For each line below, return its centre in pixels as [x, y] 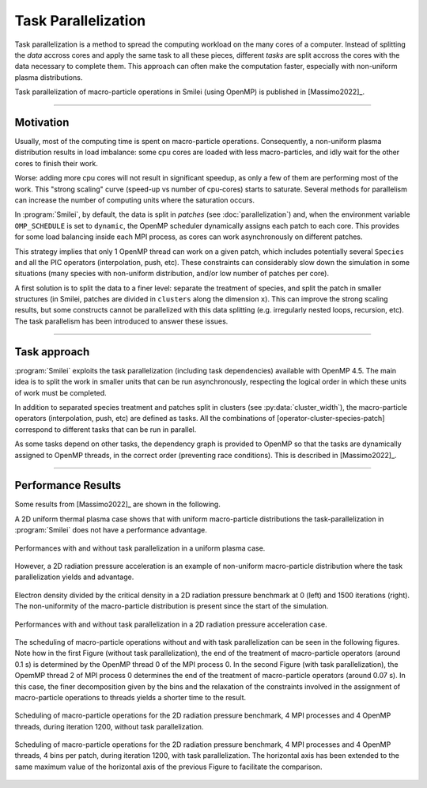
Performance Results [68, 485]
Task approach [52, 352]
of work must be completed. [60, 392]
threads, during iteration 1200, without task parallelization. [109, 726]
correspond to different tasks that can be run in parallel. [106, 429]
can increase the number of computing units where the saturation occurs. [134, 200]
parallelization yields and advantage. [74, 577]
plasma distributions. [49, 77]
